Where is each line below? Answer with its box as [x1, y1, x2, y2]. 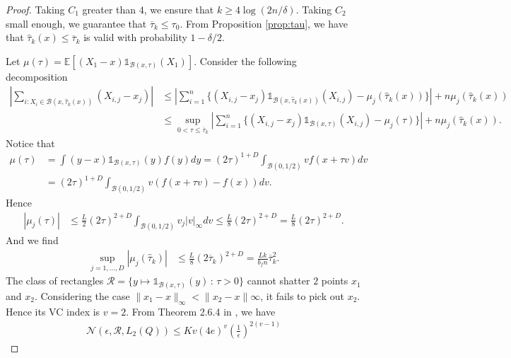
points [321, 273, 348, 288]
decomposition [6, 69, 68, 83]
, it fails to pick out [260, 288, 344, 303]
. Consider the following [194, 53, 297, 68]
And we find [6, 233, 59, 248]
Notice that [6, 135, 55, 150]
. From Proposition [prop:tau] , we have [180, 16, 348, 30]
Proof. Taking [6, 2, 65, 16]
